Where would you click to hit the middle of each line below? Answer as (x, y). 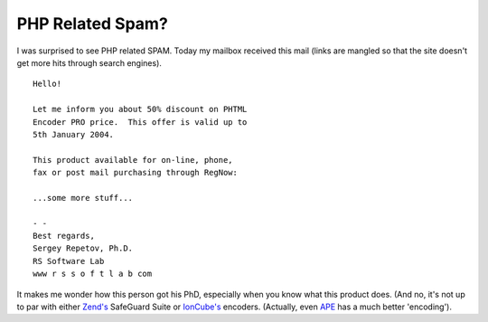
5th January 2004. (74, 134)
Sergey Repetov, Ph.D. (83, 248)
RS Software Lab (69, 261)
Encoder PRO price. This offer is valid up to (140, 122)
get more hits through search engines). (89, 62)
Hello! (47, 84)
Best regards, (64, 236)
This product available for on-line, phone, (133, 160)
